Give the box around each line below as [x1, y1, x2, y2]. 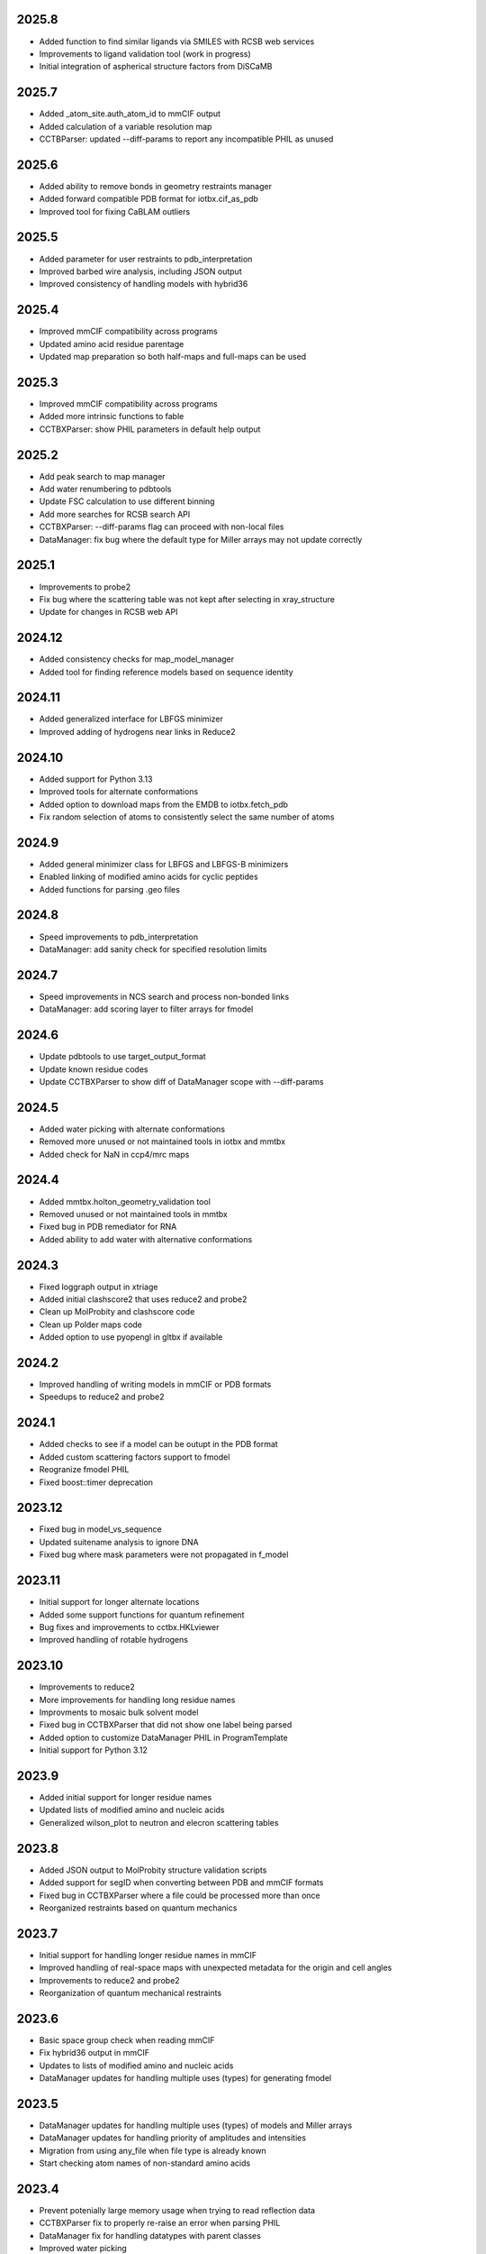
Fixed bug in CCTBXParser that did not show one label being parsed [39, 1719, 292, 1730]
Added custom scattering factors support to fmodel [39, 1452, 230, 1462]
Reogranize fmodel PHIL [39, 1464, 130, 1475]
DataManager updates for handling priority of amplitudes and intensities [39, 2132, 306, 2143]
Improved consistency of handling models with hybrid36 [39, 279, 248, 289]
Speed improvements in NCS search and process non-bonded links [39, 991, 290, 1002]
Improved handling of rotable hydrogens [39, 1635, 189, 1645]
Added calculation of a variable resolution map [39, 121, 212, 132]
